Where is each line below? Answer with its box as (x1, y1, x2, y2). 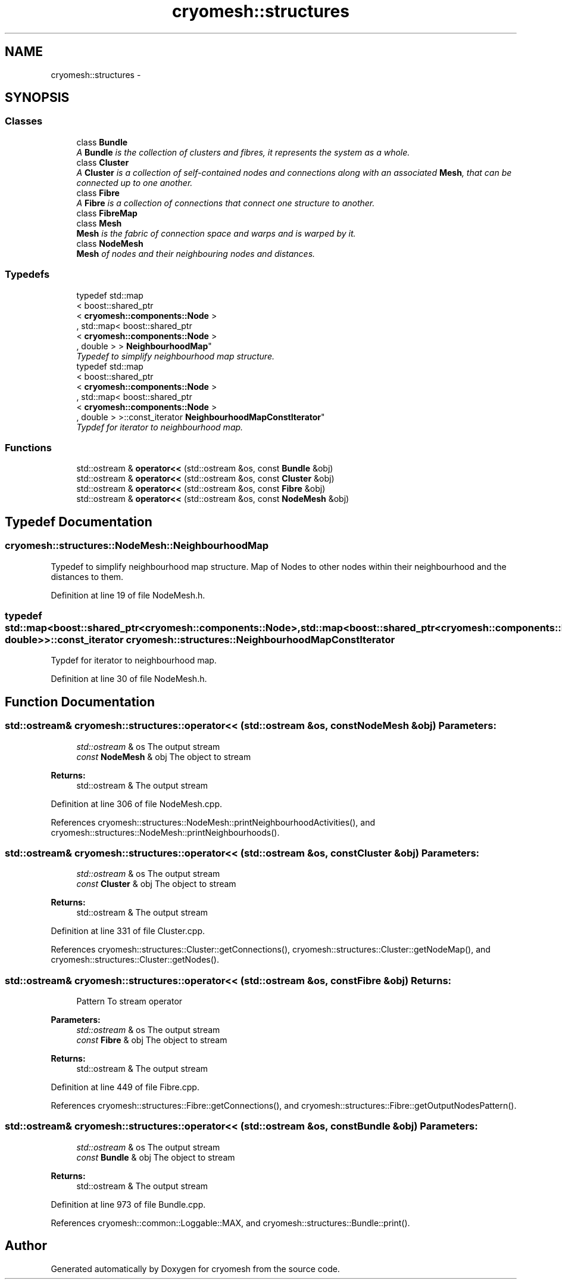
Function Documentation (5, 694, 155, 709)
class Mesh (76, 218, 122, 228)
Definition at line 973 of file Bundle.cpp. (51, 1199, 206, 1209)
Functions (5, 441, 52, 454)
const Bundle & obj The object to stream (76, 1152, 235, 1162)
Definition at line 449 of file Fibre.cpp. (51, 1082, 199, 1092)
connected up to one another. (76, 177, 193, 188)
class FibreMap (76, 207, 138, 218)
